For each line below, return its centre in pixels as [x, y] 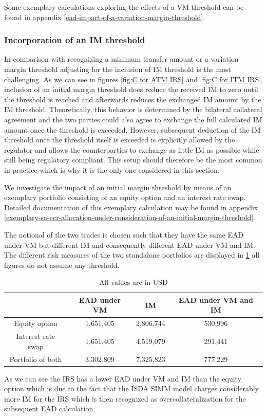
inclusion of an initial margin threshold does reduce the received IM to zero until [131, 89]
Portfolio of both [36, 359]
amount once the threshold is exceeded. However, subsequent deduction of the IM [132, 129]
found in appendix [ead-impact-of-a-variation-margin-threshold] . [105, 17]
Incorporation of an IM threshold [75, 40]
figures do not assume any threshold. [62, 265]
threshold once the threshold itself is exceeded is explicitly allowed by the [120, 140]
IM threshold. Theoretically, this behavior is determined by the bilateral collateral [133, 109]
